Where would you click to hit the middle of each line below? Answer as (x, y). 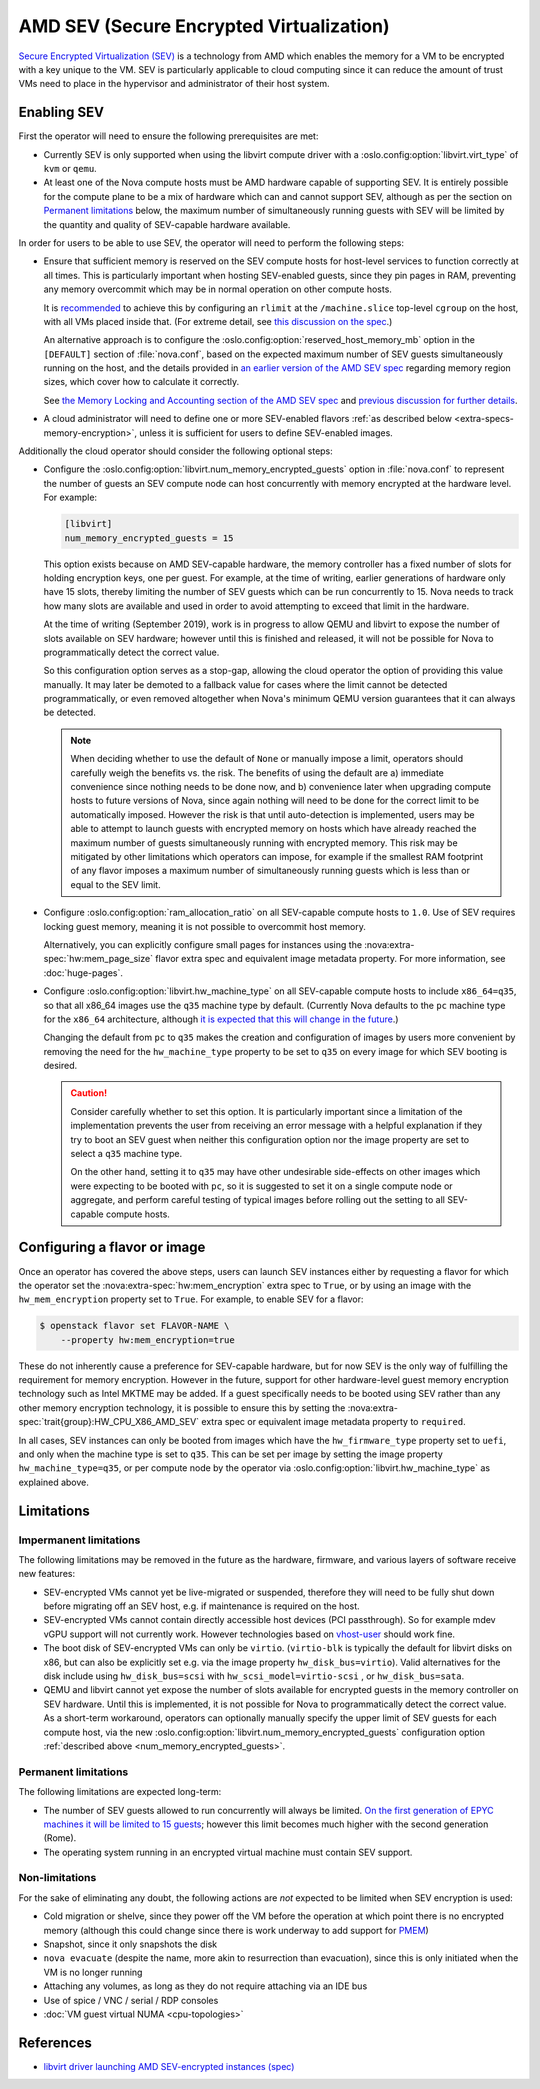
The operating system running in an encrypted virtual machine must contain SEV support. (228, 1852)
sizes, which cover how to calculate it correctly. (141, 382)
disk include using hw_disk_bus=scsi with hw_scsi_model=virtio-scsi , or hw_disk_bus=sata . (254, 1676)
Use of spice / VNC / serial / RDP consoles (131, 2000)
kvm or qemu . (70, 169)
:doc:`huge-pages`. (83, 972)
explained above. (53, 1482)
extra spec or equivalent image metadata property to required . (333, 1422)
